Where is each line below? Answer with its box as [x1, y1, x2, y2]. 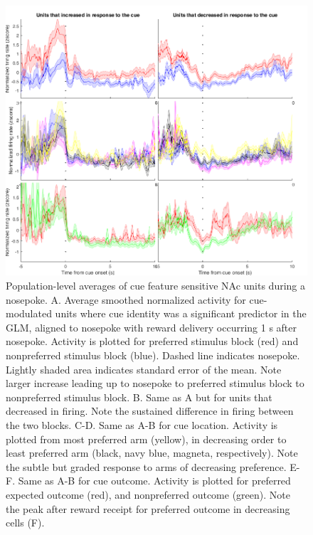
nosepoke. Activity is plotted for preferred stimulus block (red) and [6, 334, 299, 349]
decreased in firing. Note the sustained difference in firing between [6, 403, 294, 418]
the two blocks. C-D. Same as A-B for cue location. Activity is [6, 417, 278, 432]
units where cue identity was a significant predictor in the [55, 306, 307, 321]
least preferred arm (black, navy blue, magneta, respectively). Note [6, 445, 298, 460]
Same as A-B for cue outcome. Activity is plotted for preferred [18, 473, 291, 488]
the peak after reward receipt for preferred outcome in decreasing [6, 501, 290, 516]
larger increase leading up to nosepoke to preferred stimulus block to [6, 376, 304, 391]
